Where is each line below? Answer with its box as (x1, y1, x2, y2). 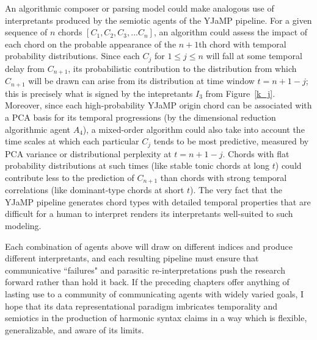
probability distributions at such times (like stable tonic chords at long (5, 159, 270, 172)
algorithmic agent (5, 122, 70, 135)
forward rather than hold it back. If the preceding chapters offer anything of (5, 275, 290, 288)
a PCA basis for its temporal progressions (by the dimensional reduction (5, 110, 276, 123)
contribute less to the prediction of (5, 171, 134, 183)
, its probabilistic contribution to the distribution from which (68, 62, 297, 74)
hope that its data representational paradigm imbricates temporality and (5, 299, 278, 312)
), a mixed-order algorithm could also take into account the (82, 122, 305, 135)
